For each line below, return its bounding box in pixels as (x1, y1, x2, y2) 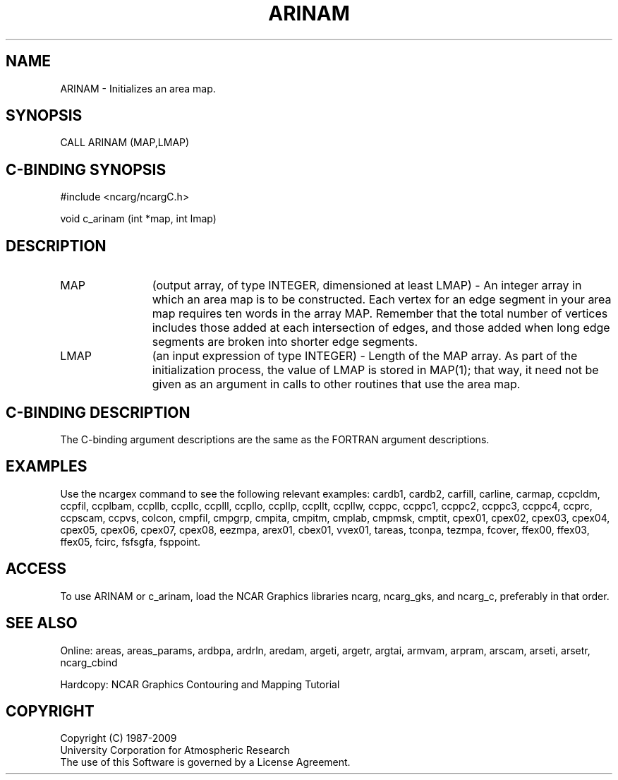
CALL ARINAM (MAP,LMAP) (60, 136, 190, 149)
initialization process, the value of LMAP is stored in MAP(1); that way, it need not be (152, 363, 599, 378)
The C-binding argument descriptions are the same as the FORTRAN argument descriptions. (60, 433, 490, 445)
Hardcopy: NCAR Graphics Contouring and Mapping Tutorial (60, 678, 340, 690)
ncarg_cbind (60, 656, 118, 668)
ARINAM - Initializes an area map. (60, 82, 216, 95)
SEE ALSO (6, 614, 78, 632)
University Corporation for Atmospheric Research (60, 744, 290, 757)
